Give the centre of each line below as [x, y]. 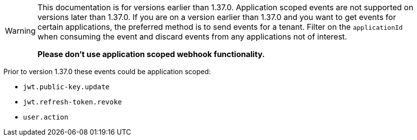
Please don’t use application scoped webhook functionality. [151, 54]
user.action [46, 117]
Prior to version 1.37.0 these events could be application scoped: [107, 71]
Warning [20, 31]
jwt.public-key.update [66, 87]
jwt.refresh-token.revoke [73, 102]
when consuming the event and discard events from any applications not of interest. [192, 37]
